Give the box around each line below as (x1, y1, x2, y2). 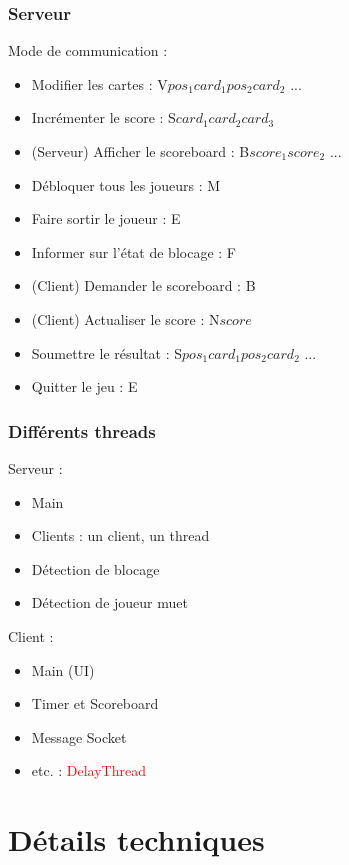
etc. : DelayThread (31, 760, 146, 781)
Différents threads (8, 418, 156, 443)
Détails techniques (8, 819, 265, 860)
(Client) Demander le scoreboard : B (31, 275, 256, 296)
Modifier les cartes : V (31, 73, 168, 94)
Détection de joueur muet (31, 592, 188, 613)
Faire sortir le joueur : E (31, 208, 181, 229)
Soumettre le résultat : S (31, 342, 183, 363)
